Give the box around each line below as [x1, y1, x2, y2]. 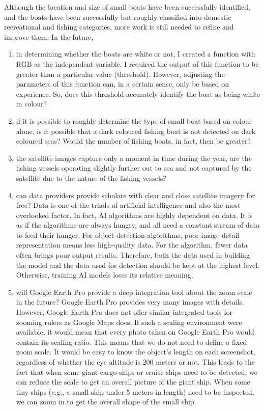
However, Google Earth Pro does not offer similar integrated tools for [16, 307, 233, 317]
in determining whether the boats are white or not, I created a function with [16, 48, 255, 59]
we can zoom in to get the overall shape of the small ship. [16, 396, 196, 407]
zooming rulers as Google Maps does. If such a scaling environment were [16, 316, 242, 327]
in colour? [16, 98, 47, 109]
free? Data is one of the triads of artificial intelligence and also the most [16, 200, 241, 210]
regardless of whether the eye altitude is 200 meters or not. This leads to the [16, 357, 255, 367]
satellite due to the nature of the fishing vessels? [16, 172, 166, 183]
